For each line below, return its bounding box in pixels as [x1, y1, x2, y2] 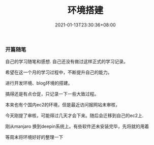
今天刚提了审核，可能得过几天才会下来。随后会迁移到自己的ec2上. [5, 112, 144, 119]
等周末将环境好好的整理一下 [5, 134, 64, 140]
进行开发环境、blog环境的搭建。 [5, 80, 73, 86]
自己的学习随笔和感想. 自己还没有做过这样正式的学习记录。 [5, 59, 128, 65]
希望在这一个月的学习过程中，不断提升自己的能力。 [5, 69, 112, 75]
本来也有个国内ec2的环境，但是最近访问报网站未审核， [5, 102, 120, 108]
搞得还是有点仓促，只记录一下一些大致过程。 [5, 91, 99, 97]
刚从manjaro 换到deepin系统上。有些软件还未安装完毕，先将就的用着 [5, 123, 149, 130]
